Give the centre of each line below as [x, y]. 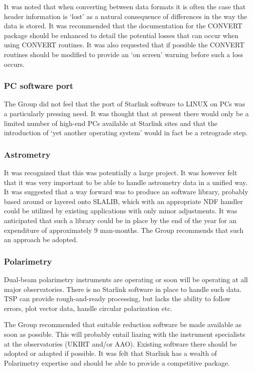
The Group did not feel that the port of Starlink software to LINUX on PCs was [125, 104]
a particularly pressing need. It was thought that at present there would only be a [126, 113]
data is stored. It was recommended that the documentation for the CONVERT [123, 26]
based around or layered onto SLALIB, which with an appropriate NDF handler [124, 201]
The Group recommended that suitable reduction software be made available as [123, 324]
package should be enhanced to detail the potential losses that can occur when [121, 35]
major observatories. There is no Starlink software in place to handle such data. [123, 289]
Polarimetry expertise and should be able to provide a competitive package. [117, 362]
